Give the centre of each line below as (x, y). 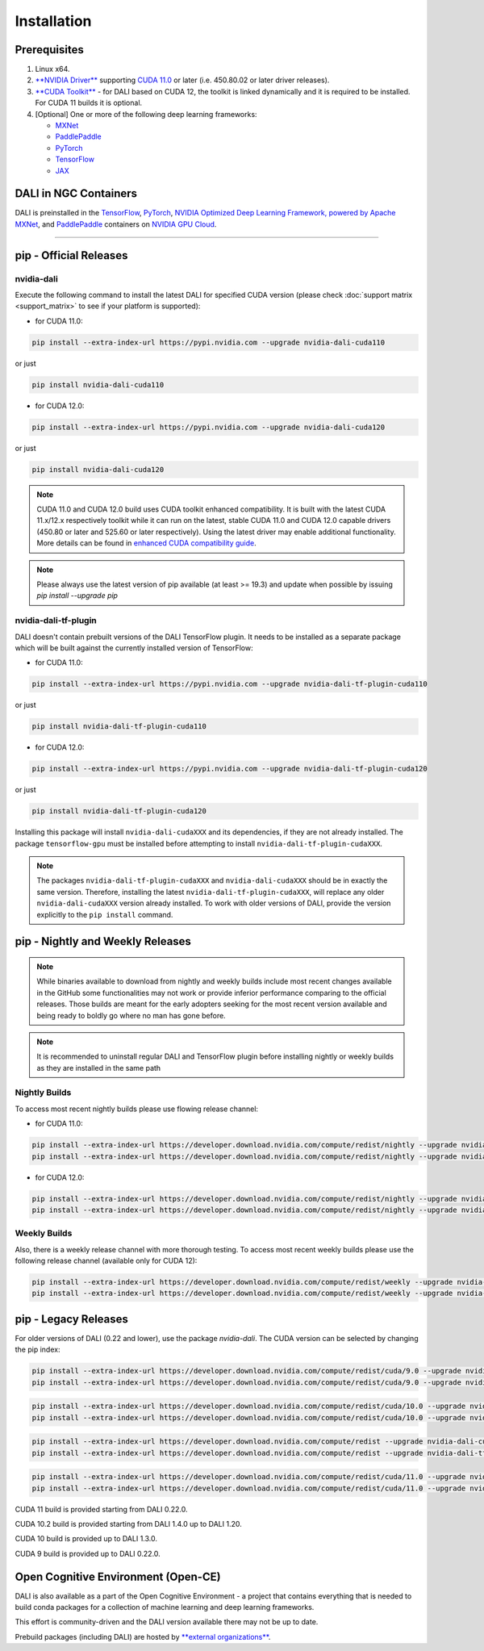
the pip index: (38, 1350)
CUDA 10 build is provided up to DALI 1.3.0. (86, 1539)
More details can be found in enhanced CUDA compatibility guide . (147, 543)
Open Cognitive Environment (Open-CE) (118, 1576)
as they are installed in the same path (99, 1068)
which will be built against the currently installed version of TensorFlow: (134, 648)
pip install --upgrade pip (77, 596)
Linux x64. (52, 69)
